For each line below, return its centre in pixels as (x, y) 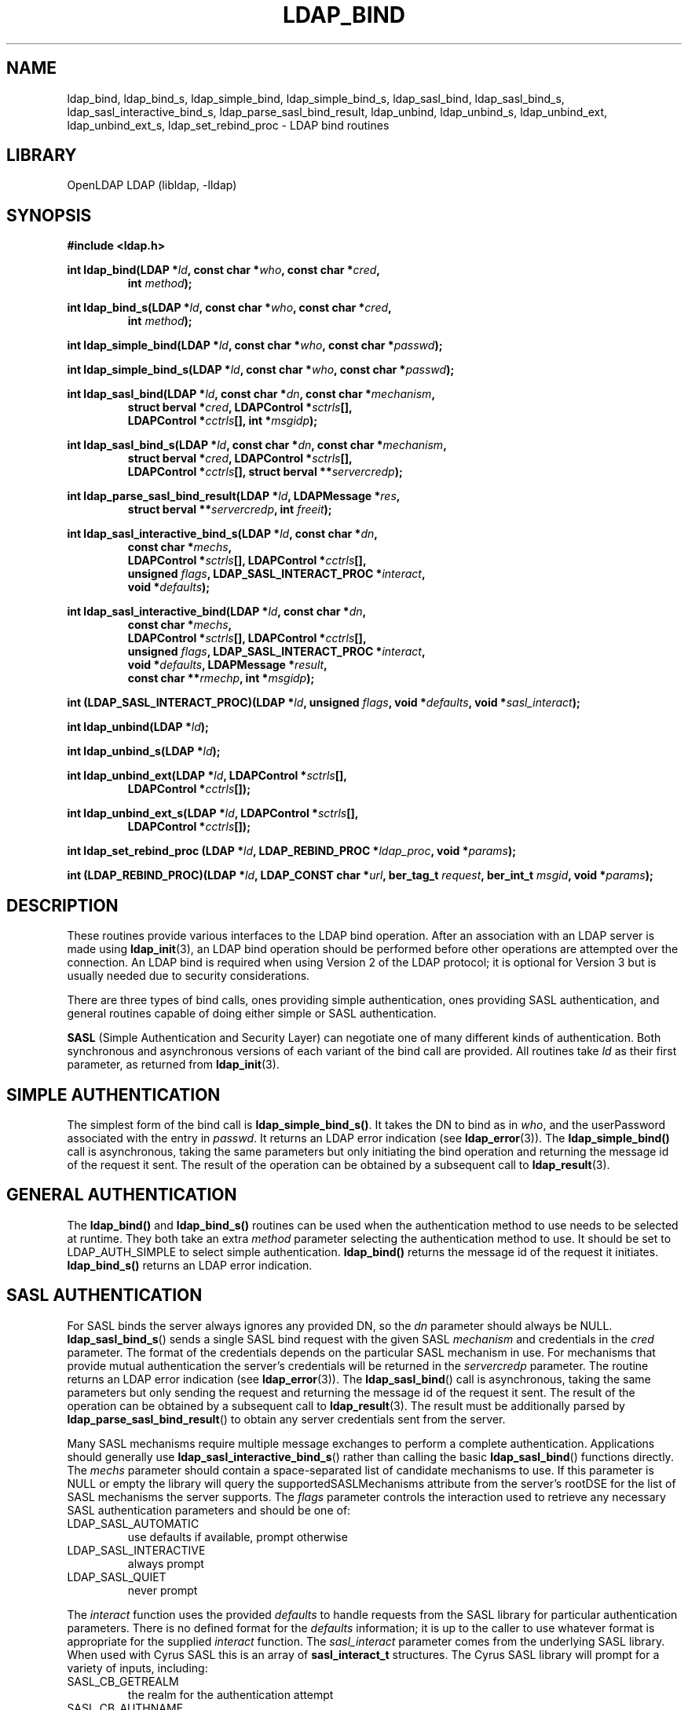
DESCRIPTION (62, 905)
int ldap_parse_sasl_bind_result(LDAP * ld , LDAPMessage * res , (234, 496)
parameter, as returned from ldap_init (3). (173, 1065)
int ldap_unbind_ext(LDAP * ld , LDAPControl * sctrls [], (207, 776)
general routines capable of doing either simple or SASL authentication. (252, 1014)
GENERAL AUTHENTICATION (122, 1195)
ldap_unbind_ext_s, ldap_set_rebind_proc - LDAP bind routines (228, 125)
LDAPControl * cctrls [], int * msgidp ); (223, 421)
